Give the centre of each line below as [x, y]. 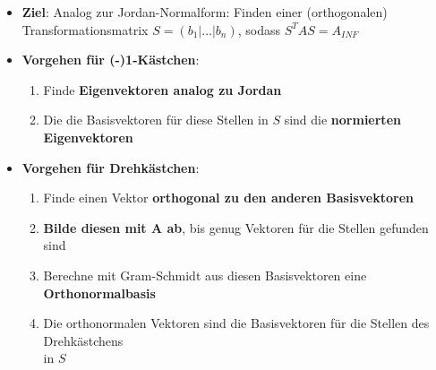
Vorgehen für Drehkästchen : [111, 167]
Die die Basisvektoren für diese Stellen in [156, 120]
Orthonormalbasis [99, 293]
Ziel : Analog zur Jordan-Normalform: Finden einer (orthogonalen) [205, 12]
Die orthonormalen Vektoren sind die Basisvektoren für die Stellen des [236, 323]
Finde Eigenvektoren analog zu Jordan [162, 89]
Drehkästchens [83, 340]
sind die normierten [342, 120]
